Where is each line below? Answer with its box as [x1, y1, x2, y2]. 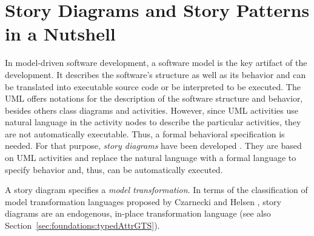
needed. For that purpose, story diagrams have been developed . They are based [5, 139, 302, 152]
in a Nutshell [5, 21, 116, 46]
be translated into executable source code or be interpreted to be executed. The [5, 80, 301, 93]
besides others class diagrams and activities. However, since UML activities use [5, 103, 299, 116]
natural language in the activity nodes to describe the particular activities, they [5, 116, 301, 128]
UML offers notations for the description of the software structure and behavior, [5, 92, 303, 105]
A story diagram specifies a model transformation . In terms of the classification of [5, 183, 308, 196]
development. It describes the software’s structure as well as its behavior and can [5, 68, 306, 80]
